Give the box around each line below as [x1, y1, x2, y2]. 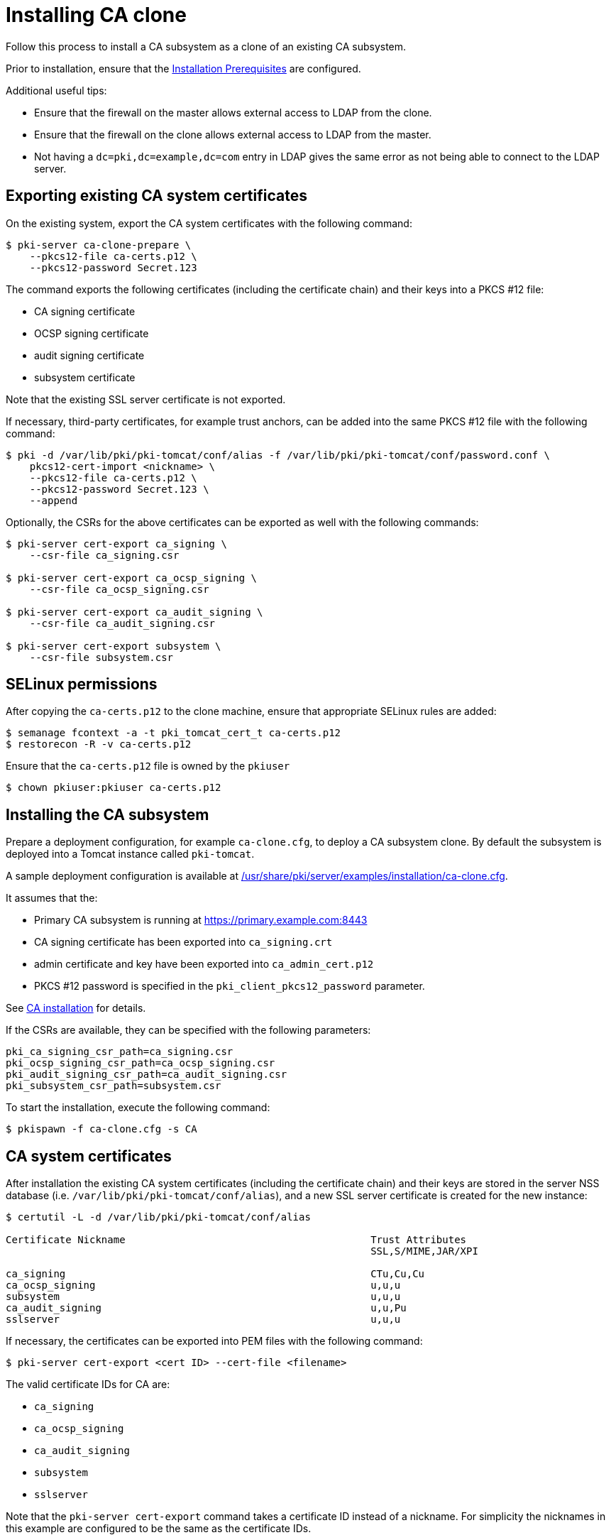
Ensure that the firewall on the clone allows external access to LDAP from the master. [34, 128, 431, 141]
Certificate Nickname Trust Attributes [6, 1234, 467, 1246]
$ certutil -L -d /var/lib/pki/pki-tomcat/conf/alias [6, 1211, 311, 1223]
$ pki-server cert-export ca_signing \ [6, 537, 227, 550]
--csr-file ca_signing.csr [29, 549, 180, 561]
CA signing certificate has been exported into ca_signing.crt [34, 936, 333, 949]
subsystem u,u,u [6, 1291, 401, 1303]
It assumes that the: [6, 892, 98, 905]
